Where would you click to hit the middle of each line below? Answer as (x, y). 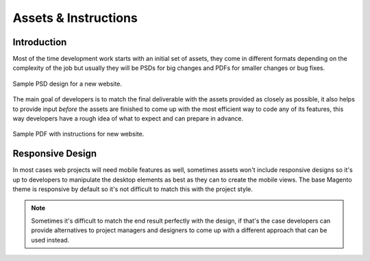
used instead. (50, 240)
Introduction (40, 42)
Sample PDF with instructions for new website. (78, 134)
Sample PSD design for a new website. (67, 84)
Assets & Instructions (75, 18)
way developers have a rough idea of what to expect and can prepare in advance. (128, 119)
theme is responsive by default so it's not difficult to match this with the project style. (133, 189)
